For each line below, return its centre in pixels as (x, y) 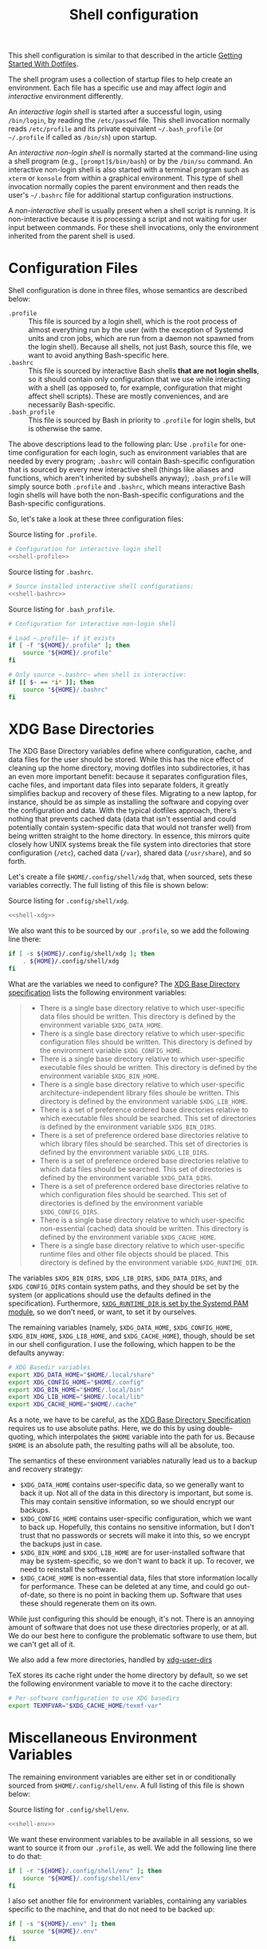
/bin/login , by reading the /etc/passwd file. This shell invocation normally (129, 121)
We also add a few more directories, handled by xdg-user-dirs (110, 1660)
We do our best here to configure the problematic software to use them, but (133, 1636)
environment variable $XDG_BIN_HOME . (100, 1076)
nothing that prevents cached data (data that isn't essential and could (122, 819)
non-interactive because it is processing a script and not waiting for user (128, 219)
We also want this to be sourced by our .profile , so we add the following (129, 931)
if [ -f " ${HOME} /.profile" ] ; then (69, 646)
